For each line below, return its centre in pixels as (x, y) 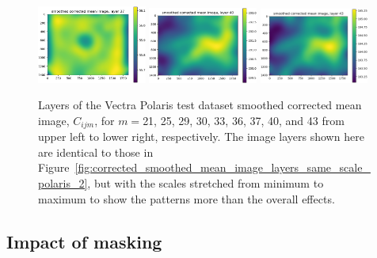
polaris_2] (63, 183)
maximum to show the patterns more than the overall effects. (187, 198)
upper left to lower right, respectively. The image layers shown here (201, 137)
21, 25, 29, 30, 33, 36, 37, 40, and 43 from (244, 120)
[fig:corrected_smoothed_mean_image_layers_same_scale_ (223, 167)
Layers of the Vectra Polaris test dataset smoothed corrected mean (200, 105)
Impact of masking (84, 241)
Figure (54, 167)
